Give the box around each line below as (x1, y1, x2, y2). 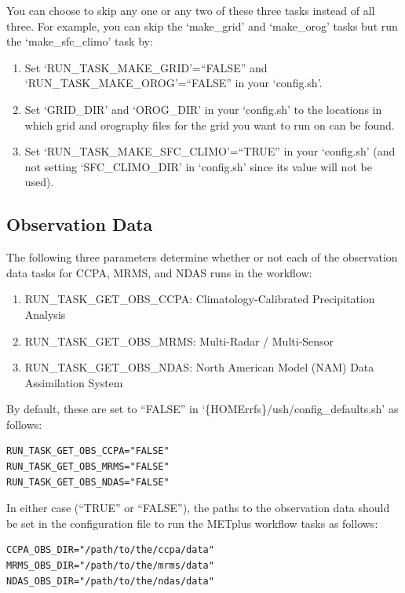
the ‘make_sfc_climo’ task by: (6, 33, 153, 49)
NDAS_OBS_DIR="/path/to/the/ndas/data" (6, 575, 214, 587)
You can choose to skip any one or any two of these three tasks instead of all (6, 2, 375, 18)
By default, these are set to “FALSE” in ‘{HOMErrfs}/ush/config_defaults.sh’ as (6, 401, 399, 417)
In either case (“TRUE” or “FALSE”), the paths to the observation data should (6, 500, 390, 516)
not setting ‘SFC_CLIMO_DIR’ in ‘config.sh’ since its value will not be (24, 158, 372, 174)
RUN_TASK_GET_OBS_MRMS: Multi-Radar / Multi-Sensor (24, 332, 334, 349)
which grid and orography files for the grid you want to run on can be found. (24, 116, 395, 133)
